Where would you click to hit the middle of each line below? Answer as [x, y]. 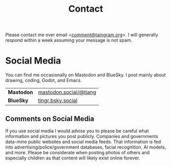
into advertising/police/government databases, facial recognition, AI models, [86, 147]
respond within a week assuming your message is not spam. [69, 40]
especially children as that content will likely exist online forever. [73, 158]
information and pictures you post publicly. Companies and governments [82, 136]
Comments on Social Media [50, 118]
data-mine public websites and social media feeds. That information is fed [83, 142]
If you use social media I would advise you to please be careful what [77, 131]
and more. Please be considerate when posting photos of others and [77, 152]
